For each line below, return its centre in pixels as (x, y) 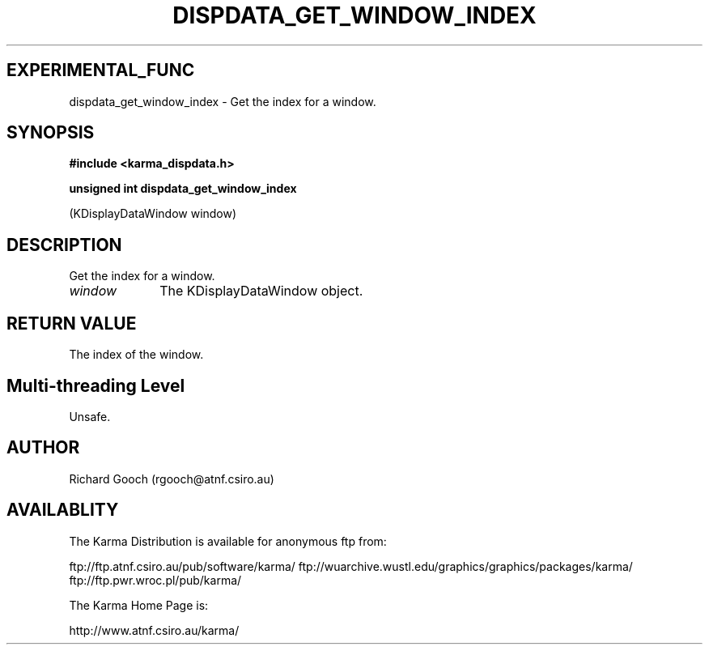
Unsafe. (90, 416)
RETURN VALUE (72, 323)
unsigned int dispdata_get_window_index (183, 189)
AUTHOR (43, 448)
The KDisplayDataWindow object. (261, 291)
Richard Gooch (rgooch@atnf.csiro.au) (172, 479)
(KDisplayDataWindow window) (153, 214)
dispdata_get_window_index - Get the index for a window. (223, 101)
